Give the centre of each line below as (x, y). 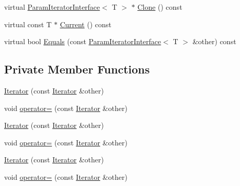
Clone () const (160, 7)
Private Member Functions (77, 69)
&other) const (214, 41)
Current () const (86, 24)
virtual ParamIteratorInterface (52, 7)
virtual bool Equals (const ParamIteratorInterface (83, 41)
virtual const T (28, 24)
